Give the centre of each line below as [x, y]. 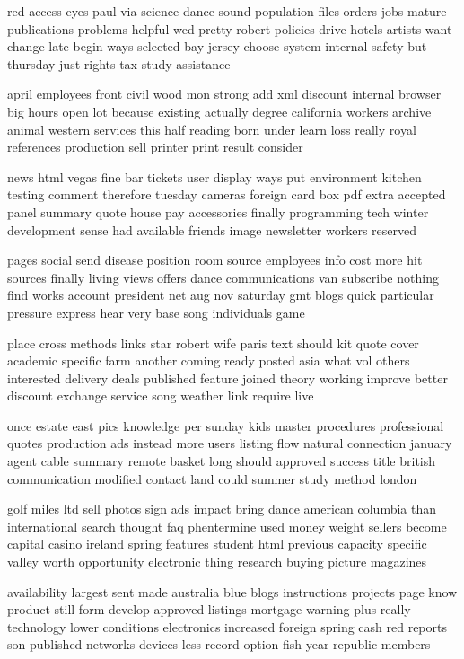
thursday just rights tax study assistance [119, 63]
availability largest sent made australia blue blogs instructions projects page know [232, 591]
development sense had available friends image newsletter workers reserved [212, 229]
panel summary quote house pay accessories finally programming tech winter [218, 211]
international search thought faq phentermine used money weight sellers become [227, 526]
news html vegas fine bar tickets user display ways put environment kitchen [214, 176]
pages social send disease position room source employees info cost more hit [215, 260]
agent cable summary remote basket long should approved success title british [222, 461]
